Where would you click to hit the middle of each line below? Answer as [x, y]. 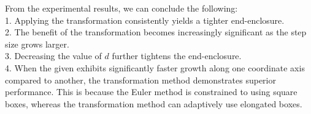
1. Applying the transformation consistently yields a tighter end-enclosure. [145, 20]
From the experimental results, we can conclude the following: [121, 8]
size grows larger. [37, 44]
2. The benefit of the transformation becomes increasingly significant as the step [156, 32]
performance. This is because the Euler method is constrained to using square [151, 92]
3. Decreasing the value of [53, 56]
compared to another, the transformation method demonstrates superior [140, 80]
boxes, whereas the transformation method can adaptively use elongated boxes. [154, 103]
